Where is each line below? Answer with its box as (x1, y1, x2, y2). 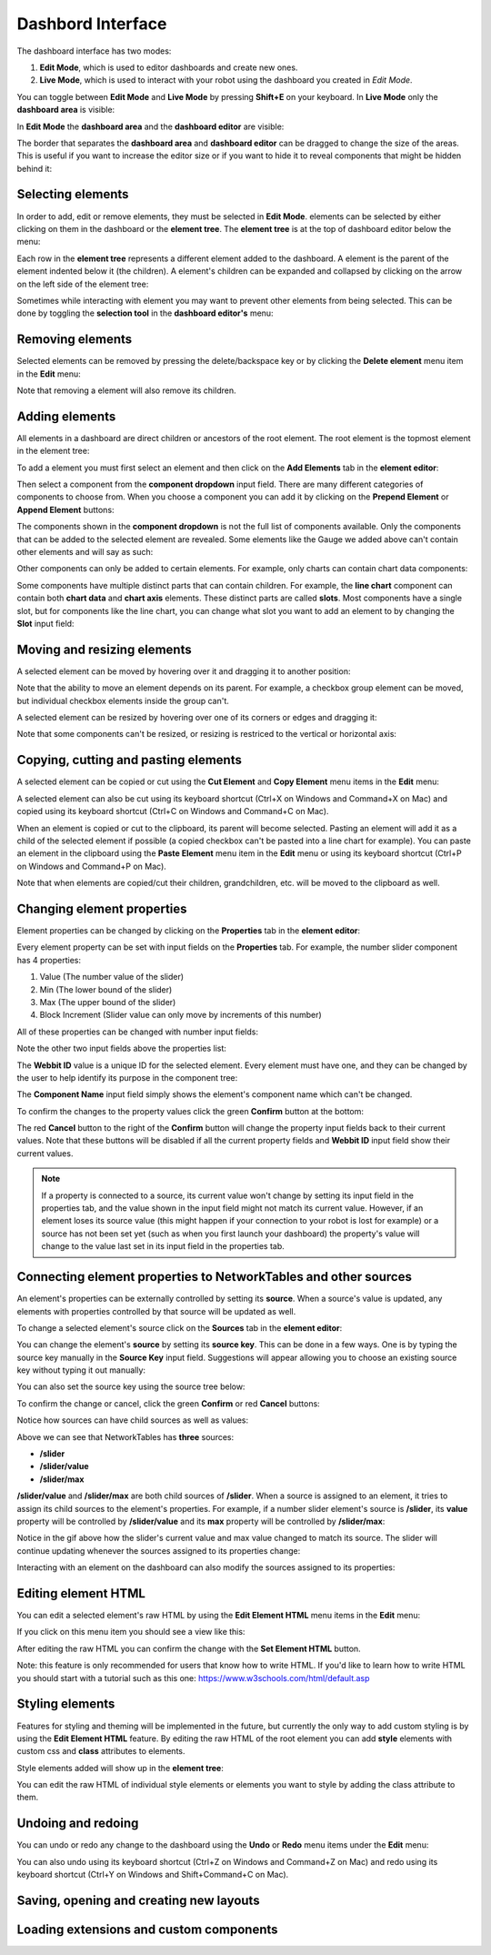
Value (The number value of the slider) (39, 972, 185, 983)
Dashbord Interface (16, 14, 167, 34)
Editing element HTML (16, 1586, 145, 1601)
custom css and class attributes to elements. (16, 1746, 185, 1757)
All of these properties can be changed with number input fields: (16, 1026, 259, 1037)
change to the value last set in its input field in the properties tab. (41, 1241, 286, 1252)
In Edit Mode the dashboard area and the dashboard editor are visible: (16, 121, 285, 132)
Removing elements (16, 332, 133, 348)
